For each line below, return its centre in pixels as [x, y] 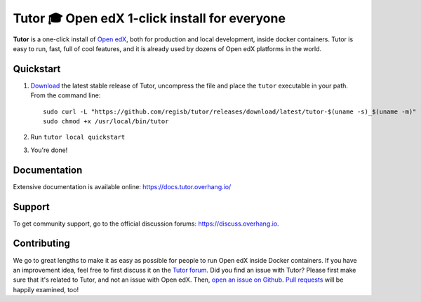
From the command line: [66, 95]
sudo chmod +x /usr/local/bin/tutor [106, 122]
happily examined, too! [46, 289]
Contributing [41, 243]
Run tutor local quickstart [78, 137]
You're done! [49, 150]
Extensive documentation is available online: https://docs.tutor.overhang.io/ [122, 186]
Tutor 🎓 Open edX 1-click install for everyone [149, 18]
